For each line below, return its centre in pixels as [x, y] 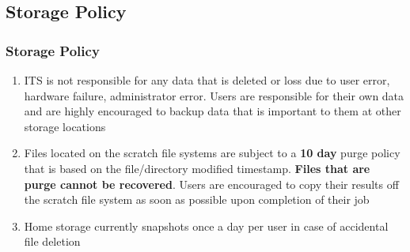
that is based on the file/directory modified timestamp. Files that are [197, 168]
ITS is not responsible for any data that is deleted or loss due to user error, [207, 80]
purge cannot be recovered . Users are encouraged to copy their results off [211, 184]
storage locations [65, 126]
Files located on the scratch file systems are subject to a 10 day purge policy [212, 153]
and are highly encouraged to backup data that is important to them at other [213, 111]
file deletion [52, 241]
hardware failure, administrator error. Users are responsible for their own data [214, 95]
